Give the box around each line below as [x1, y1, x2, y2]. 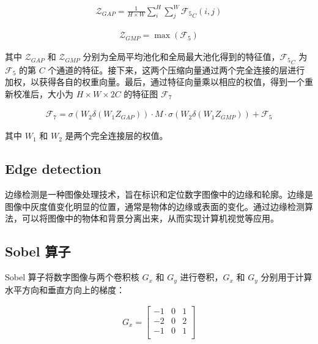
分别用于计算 [261, 271, 312, 283]
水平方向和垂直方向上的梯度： [5, 283, 125, 296]
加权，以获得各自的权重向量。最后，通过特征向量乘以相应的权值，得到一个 [5, 75, 305, 88]
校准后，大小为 [13, 87, 73, 100]
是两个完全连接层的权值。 [65, 129, 168, 142]
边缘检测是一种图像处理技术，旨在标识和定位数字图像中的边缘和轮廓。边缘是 [5, 188, 313, 201]
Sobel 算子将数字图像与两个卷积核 [5, 271, 139, 283]
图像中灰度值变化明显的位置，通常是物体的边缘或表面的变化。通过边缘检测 [5, 200, 305, 212]
